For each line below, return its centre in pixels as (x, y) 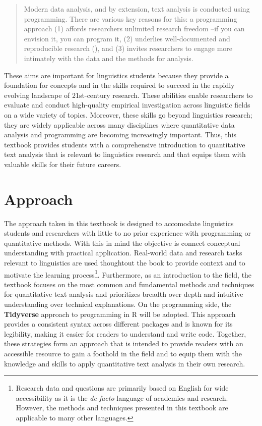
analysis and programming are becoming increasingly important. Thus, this (120, 135)
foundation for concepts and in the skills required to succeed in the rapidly (119, 85)
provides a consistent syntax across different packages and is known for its (118, 324)
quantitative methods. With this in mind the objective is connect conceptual (122, 243)
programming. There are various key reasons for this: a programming (130, 18)
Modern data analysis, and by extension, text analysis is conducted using (137, 9)
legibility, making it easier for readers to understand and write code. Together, (125, 333)
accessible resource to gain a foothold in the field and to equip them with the (123, 353)
